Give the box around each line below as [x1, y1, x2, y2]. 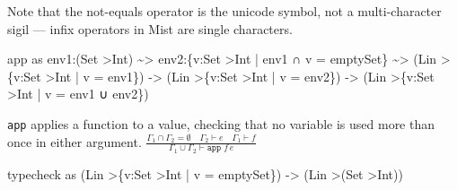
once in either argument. [7, 132, 142, 151]
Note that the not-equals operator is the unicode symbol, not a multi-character [7, 2, 442, 20]
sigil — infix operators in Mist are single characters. [7, 19, 293, 38]
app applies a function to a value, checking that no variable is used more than [7, 114, 435, 133]
